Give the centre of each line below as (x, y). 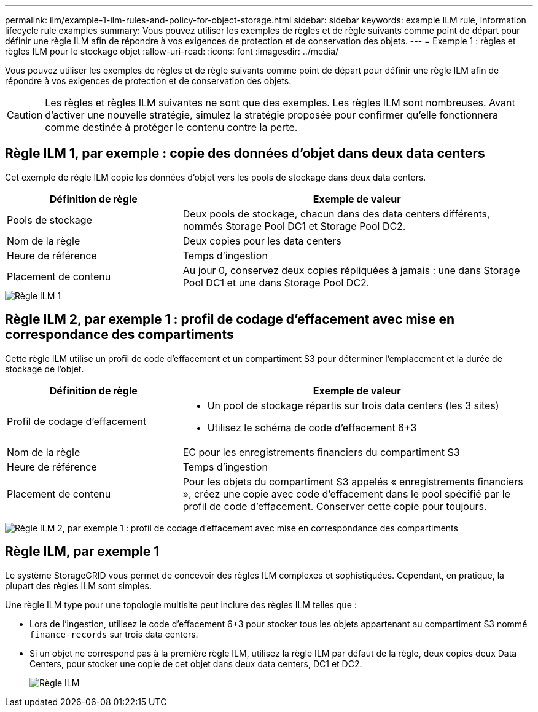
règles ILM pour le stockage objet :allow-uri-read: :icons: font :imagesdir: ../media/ (172, 51)
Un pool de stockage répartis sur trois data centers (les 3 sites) (353, 405)
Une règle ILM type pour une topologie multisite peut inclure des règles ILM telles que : (181, 604)
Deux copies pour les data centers (262, 241)
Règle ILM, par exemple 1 (82, 552)
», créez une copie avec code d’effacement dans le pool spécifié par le (346, 494)
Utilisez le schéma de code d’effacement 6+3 (312, 427)
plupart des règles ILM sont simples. (78, 585)
